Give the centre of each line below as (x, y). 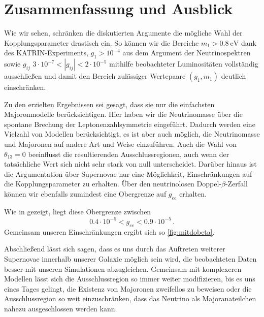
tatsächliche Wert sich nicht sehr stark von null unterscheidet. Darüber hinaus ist (130, 164)
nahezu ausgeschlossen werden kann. (61, 308)
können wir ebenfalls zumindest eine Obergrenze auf (85, 194)
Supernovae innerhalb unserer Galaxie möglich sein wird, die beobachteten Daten (130, 258)
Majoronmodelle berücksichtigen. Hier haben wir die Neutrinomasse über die (123, 114)
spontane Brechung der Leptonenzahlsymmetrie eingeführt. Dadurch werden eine (130, 124)
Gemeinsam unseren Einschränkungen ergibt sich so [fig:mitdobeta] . (109, 231)
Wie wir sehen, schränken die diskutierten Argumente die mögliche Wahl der (123, 33)
